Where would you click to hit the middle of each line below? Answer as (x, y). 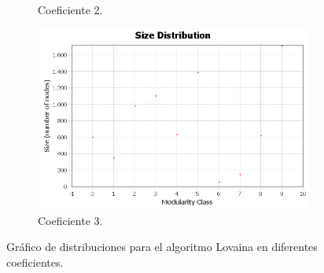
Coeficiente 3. (70, 220)
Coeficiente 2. (70, 9)
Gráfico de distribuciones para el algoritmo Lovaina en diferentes (162, 247)
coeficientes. (35, 262)
